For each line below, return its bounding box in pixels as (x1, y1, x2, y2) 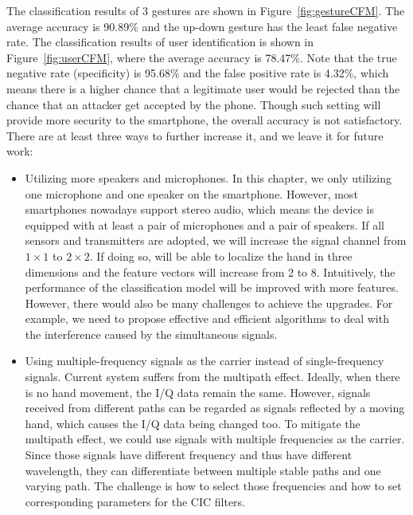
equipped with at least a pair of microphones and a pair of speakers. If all (25, 216, 385, 233)
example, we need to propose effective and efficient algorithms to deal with (25, 310, 389, 327)
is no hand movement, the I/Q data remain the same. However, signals (25, 383, 371, 400)
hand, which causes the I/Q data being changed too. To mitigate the (25, 415, 360, 431)
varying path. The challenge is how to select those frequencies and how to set (25, 478, 402, 494)
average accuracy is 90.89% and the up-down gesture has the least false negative (6, 18, 398, 34)
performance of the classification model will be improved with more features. (25, 279, 399, 296)
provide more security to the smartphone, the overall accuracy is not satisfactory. (6, 112, 403, 128)
